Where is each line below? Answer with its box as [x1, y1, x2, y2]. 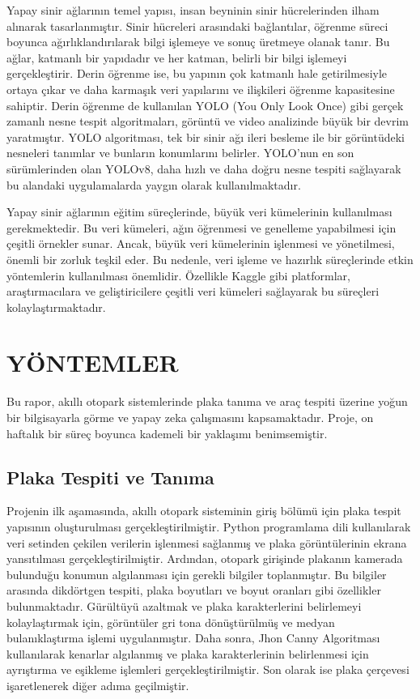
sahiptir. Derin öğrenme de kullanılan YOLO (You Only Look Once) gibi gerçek [6, 96, 404, 113]
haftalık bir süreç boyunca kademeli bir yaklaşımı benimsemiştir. [6, 424, 328, 441]
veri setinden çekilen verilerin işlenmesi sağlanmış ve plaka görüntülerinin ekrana [6, 534, 407, 551]
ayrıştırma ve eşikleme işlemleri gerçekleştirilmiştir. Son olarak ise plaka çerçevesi [6, 661, 409, 678]
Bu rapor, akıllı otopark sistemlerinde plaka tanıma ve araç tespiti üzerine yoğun [6, 393, 408, 410]
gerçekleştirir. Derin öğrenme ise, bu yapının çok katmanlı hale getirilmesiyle [6, 65, 388, 82]
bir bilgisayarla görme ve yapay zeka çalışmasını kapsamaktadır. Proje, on [6, 409, 374, 425]
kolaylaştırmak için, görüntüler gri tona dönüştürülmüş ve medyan [6, 613, 335, 630]
